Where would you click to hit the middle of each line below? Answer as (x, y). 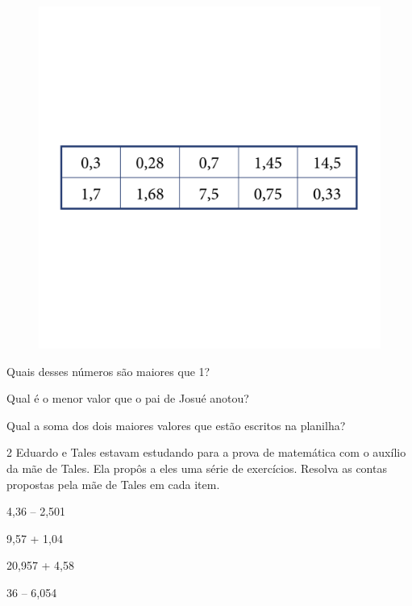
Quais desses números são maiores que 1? (108, 371)
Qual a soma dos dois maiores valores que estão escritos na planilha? (176, 425)
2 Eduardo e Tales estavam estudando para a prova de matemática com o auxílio (206, 452)
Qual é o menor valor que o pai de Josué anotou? (128, 398)
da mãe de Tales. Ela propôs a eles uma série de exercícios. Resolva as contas (197, 468)
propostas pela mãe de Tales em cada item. (113, 484)
